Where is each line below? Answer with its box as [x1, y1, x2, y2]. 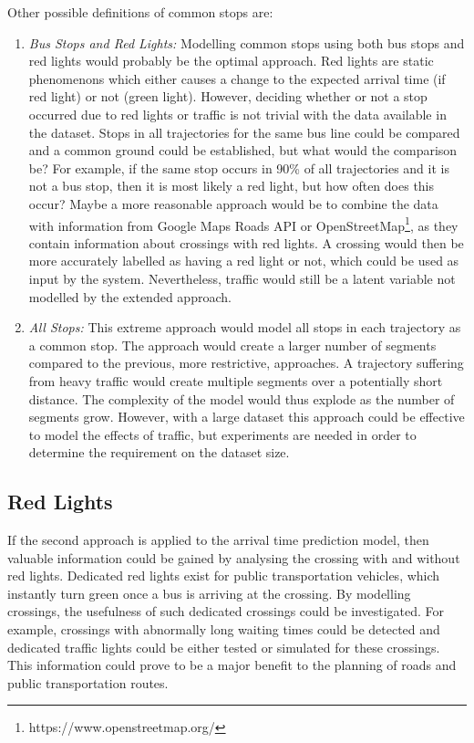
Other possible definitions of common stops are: [7, 3, 273, 21]
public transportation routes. [7, 673, 169, 692]
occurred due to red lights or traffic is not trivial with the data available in [28, 104, 447, 123]
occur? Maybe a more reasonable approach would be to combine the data [28, 194, 438, 213]
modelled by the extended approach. [28, 287, 232, 306]
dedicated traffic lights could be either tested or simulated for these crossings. [7, 637, 440, 656]
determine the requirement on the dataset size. [28, 443, 290, 462]
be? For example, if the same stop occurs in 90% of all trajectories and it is [28, 158, 449, 177]
